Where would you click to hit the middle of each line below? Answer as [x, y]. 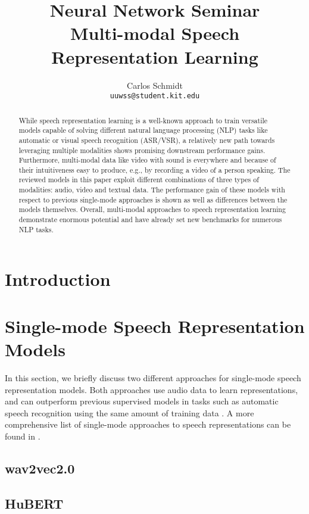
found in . [23, 436]
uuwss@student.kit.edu [155, 96]
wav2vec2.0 [40, 468]
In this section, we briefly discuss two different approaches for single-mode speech [153, 377]
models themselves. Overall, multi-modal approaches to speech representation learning [152, 209]
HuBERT [34, 503]
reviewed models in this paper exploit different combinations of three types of [139, 180]
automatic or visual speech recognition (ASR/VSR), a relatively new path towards [147, 140]
